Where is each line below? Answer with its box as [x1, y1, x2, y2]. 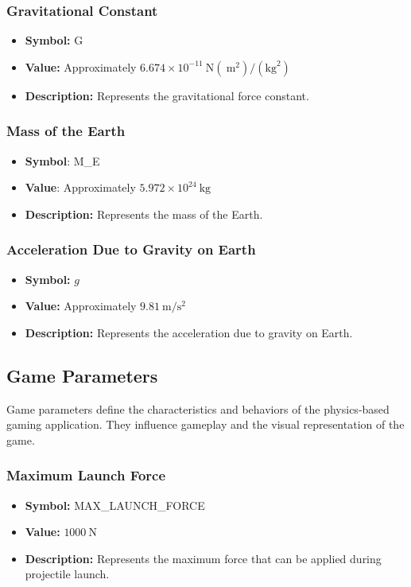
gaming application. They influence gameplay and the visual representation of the [6, 416, 405, 433]
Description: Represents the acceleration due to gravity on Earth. [25, 324, 353, 340]
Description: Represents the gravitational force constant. [25, 87, 309, 103]
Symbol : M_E [25, 152, 100, 169]
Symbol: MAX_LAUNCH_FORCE [25, 496, 205, 513]
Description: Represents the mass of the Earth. [25, 205, 263, 222]
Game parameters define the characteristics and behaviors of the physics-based [6, 400, 390, 417]
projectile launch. [25, 566, 110, 582]
